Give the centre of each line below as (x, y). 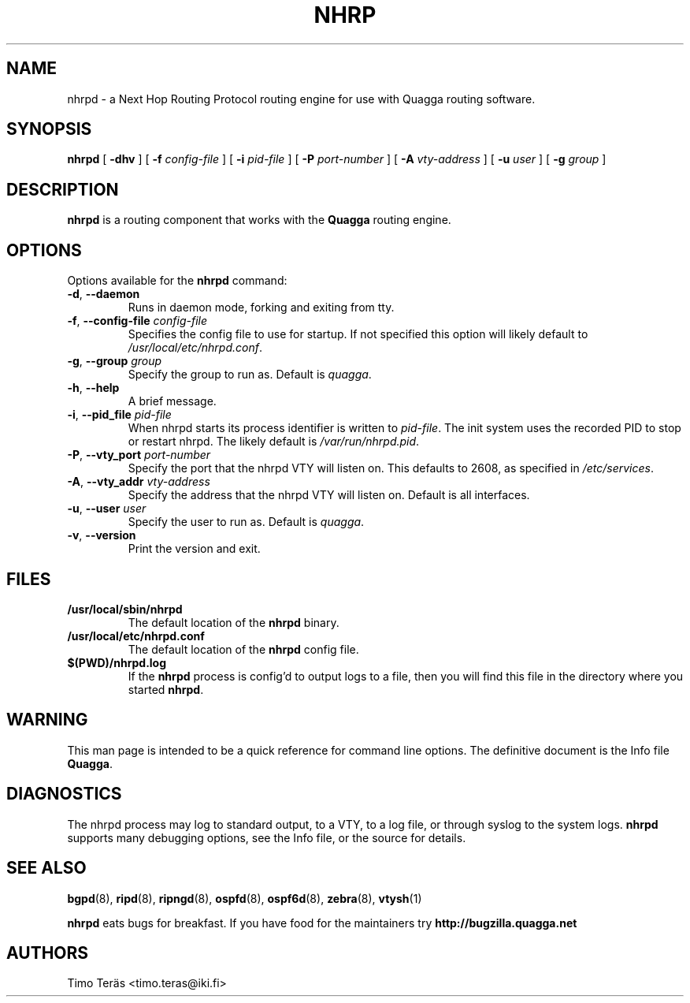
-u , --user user (107, 509)
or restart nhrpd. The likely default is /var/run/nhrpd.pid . (274, 442)
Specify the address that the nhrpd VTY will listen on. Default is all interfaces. (329, 495)
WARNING (47, 720)
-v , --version (102, 535)
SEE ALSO (46, 868)
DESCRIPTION (63, 189)
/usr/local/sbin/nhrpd (125, 609)
